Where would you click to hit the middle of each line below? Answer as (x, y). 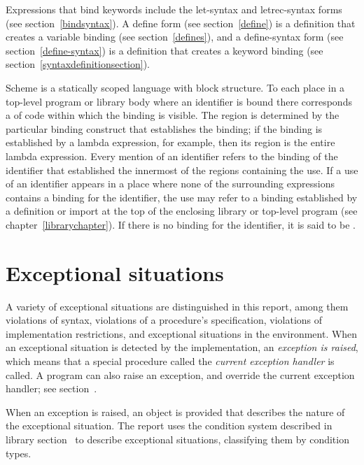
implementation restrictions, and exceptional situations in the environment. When (182, 333)
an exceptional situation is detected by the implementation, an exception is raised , (182, 347)
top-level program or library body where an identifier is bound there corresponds (179, 101)
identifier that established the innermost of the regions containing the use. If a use (182, 170)
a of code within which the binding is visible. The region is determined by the (173, 115)
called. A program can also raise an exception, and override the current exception (180, 374)
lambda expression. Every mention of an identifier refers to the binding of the (172, 156)
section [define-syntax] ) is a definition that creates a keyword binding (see (164, 50)
